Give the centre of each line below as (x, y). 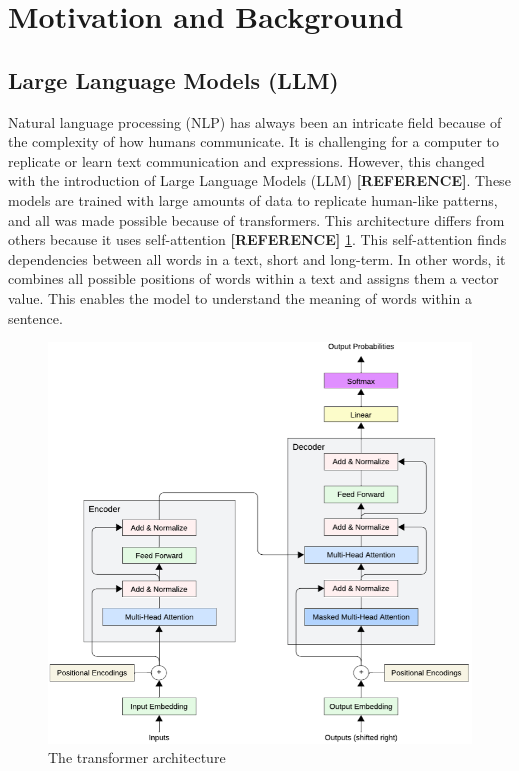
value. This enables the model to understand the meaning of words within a (240, 297)
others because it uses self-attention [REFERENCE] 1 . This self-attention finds (257, 239)
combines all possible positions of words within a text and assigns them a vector (253, 278)
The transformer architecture (137, 757)
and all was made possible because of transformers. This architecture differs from (256, 219)
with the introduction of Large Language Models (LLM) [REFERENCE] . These (259, 180)
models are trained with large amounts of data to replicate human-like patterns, (253, 199)
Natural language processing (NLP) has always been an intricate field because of (255, 121)
